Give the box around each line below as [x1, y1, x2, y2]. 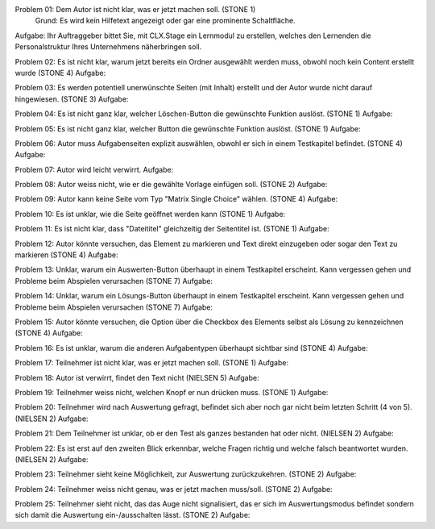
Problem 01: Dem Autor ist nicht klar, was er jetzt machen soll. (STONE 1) [14, 5, 256, 14]
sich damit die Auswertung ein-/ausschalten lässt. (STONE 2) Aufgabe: [14, 510, 251, 520]
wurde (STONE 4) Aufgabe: [14, 68, 106, 77]
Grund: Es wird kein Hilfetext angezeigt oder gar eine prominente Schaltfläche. [35, 16, 296, 26]
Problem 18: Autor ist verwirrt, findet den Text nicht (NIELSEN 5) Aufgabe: [14, 373, 259, 382]
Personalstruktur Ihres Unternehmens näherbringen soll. [14, 42, 202, 52]
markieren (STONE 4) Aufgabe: [14, 250, 118, 260]
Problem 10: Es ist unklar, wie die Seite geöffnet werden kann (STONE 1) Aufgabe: [14, 209, 286, 219]
